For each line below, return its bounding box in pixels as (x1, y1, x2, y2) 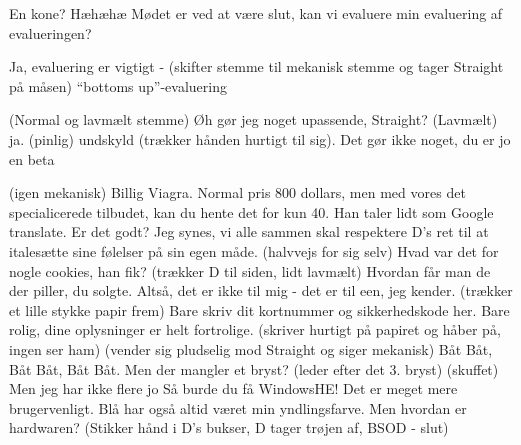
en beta (9, 148, 55, 169)
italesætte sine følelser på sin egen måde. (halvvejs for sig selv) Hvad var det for (9, 240, 499, 261)
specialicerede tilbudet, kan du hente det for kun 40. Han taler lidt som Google (9, 201, 494, 222)
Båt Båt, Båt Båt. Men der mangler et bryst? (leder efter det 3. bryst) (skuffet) (9, 358, 499, 379)
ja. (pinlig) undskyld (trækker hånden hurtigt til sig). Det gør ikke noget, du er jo (9, 128, 511, 149)
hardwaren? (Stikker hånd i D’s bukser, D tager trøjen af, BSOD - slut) (9, 417, 449, 438)
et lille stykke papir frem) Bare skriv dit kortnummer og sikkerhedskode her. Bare (9, 299, 510, 320)
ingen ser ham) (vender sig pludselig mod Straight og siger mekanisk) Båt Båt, (9, 338, 493, 359)
